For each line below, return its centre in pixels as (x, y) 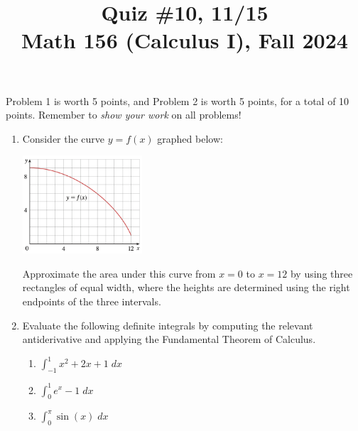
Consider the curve (64, 138)
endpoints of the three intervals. (92, 301)
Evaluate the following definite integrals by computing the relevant (168, 325)
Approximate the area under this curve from (119, 273)
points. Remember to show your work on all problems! (124, 115)
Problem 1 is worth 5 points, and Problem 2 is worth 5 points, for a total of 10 (178, 100)
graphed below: (190, 138)
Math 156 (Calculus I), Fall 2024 (185, 40)
